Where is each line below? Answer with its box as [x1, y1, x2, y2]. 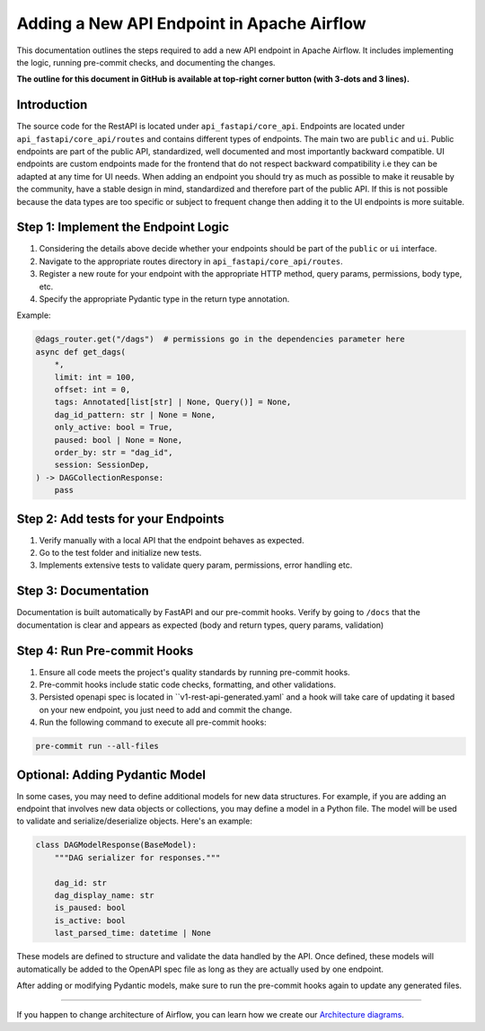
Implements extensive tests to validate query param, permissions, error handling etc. [39, 560, 353, 570]
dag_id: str [54, 877, 108, 888]
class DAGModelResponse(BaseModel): [35, 840, 198, 850]
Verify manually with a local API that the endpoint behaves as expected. [39, 534, 304, 545]
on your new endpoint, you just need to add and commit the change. [39, 704, 293, 715]
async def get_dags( [35, 347, 126, 357]
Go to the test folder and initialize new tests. [39, 548, 202, 558]
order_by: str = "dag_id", [54, 447, 174, 457]
